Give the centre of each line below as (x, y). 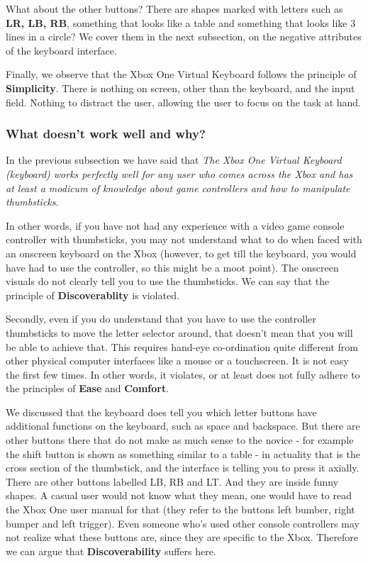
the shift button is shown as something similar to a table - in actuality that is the (183, 453)
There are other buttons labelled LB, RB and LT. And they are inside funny (172, 481)
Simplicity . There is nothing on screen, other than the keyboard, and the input (180, 88)
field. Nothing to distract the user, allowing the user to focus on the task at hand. (184, 102)
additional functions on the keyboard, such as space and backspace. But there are (183, 426)
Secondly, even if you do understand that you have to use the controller (161, 319)
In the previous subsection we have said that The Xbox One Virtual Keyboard (174, 160)
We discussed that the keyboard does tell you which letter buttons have (161, 412)
